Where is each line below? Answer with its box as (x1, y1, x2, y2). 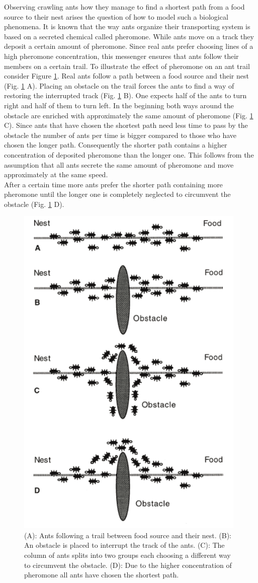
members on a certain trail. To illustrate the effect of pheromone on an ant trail (4, 60, 250, 71)
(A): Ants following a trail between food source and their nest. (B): (24, 530, 231, 540)
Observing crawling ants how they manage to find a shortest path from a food (4, 2, 245, 12)
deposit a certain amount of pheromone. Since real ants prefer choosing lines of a (4, 41, 253, 51)
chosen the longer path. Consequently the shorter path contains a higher (4, 139, 227, 150)
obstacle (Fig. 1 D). (4, 198, 64, 209)
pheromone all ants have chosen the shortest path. (24, 569, 179, 580)
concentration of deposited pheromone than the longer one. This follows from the (4, 149, 254, 160)
